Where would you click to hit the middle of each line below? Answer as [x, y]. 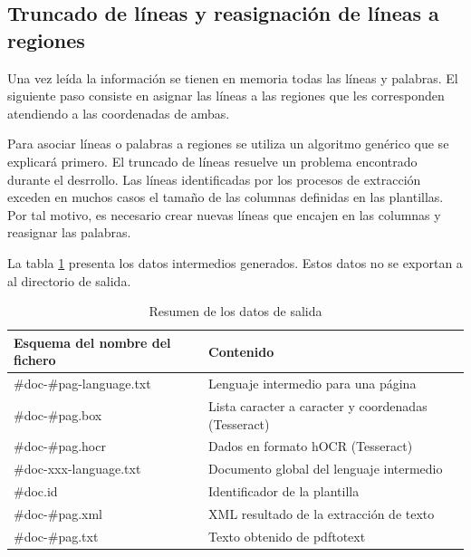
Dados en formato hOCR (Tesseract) [311, 446]
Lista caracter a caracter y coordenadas [318, 406]
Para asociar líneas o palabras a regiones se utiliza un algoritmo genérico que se [228, 144]
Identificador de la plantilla [284, 491]
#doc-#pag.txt [56, 536]
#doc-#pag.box [58, 414]
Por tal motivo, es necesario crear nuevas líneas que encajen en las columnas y [224, 214]
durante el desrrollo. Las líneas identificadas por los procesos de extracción [214, 179]
